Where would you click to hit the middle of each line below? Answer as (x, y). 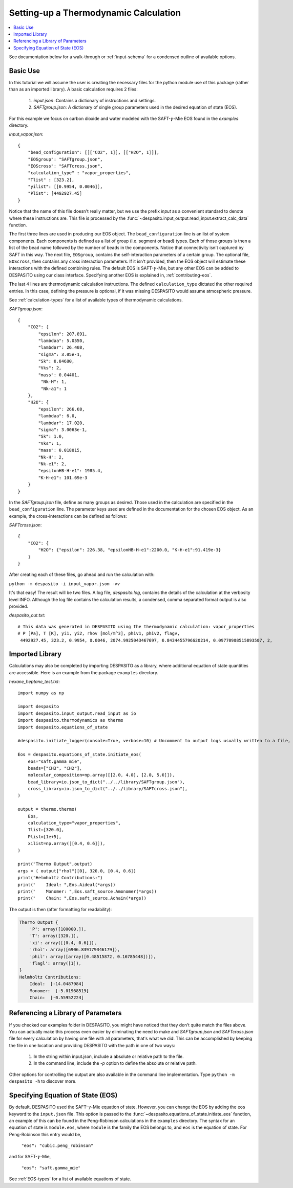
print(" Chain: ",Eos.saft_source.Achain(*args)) (82, 898)
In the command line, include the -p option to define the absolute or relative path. (115, 1063)
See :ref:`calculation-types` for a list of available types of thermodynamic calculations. (96, 300)
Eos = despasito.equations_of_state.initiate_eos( (80, 754)
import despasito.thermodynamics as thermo (71, 720)
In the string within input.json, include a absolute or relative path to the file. (109, 1056)
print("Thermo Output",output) (55, 864)
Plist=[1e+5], (45, 836)
